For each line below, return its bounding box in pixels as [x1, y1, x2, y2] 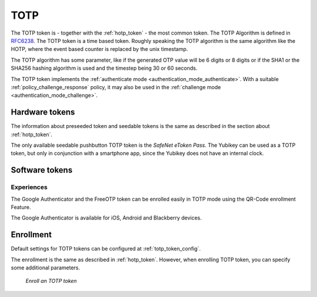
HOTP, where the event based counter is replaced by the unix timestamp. [11, 46, 188, 53]
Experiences [11, 183, 48, 191]
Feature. [11, 203, 31, 211]
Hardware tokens [11, 107, 76, 117]
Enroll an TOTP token [25, 278, 77, 285]
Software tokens [11, 165, 73, 176]
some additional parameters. [11, 264, 80, 271]
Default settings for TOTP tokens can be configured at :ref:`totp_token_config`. [11, 245, 201, 252]
